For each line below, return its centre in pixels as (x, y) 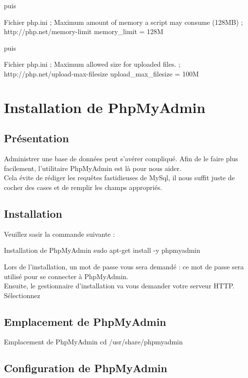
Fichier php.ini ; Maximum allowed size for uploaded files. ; (92, 64)
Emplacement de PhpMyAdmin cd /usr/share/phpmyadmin (93, 342)
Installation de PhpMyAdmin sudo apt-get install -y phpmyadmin (102, 250)
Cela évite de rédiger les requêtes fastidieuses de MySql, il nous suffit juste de (119, 178)
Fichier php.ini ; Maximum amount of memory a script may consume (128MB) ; (124, 22)
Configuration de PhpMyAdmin (86, 368)
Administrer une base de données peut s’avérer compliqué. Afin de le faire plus (121, 159)
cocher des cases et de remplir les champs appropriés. (83, 187)
